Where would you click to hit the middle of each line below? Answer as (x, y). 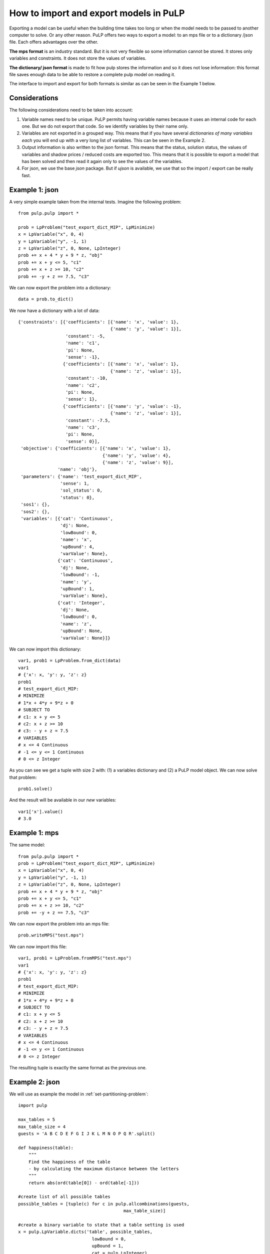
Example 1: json (34, 190)
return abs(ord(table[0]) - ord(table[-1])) (84, 1183)
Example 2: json (34, 1082)
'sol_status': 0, (81, 491)
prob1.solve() (35, 789)
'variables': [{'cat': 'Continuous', (67, 519)
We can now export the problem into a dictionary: (60, 287)
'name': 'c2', (82, 385)
